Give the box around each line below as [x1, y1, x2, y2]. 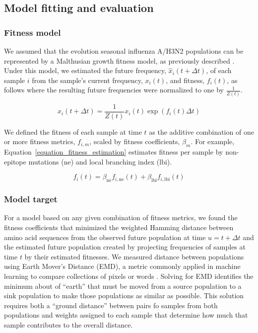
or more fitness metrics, [4, 136, 75, 147]
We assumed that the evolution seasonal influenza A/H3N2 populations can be [4, 46, 244, 56]
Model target [4, 193, 58, 205]
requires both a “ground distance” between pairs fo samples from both [4, 300, 218, 310]
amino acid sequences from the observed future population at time [4, 232, 206, 242]
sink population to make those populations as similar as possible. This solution [4, 290, 244, 301]
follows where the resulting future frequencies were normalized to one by [4, 84, 224, 95]
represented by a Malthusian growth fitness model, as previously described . [4, 55, 235, 66]
